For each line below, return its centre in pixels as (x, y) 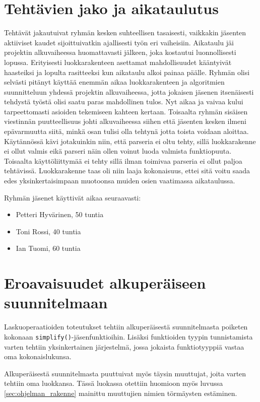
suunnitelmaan (56, 303)
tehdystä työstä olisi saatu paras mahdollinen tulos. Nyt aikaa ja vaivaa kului (124, 102)
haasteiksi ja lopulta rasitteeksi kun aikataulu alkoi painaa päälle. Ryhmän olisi (127, 72)
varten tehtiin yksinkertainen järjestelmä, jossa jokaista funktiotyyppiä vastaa (124, 346)
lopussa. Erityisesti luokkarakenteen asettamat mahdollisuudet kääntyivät (118, 62)
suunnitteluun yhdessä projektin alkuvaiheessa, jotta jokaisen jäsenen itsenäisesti (129, 91)
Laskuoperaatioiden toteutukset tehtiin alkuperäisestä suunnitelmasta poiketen (126, 327)
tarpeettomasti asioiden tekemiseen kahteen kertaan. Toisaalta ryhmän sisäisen (126, 111)
